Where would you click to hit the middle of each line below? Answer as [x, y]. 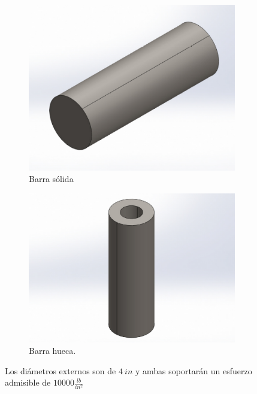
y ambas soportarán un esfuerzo [193, 370]
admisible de [28, 382]
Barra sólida [51, 179]
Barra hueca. [52, 351]
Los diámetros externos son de [61, 370]
